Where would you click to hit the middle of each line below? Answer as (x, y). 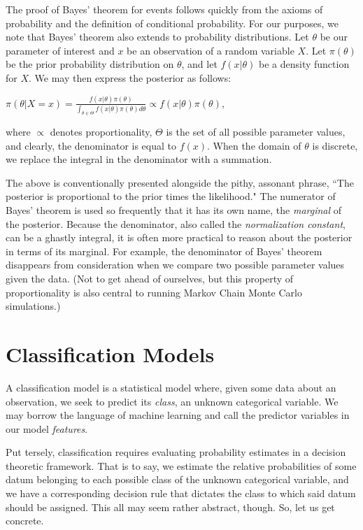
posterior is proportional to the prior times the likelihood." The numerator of (171, 196)
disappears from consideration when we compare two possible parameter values (175, 265)
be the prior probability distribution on (90, 64)
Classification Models (110, 353)
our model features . (47, 428)
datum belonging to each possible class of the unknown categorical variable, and (177, 479)
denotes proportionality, (101, 132)
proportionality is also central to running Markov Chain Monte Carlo (154, 292)
